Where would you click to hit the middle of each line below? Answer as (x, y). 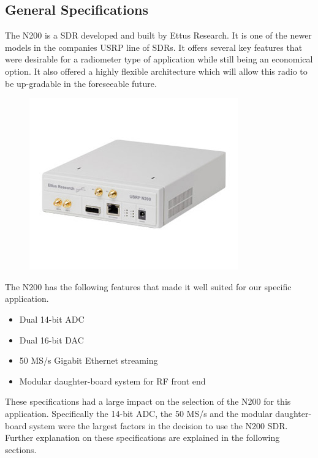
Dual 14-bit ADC (52, 319)
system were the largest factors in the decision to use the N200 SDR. (159, 425)
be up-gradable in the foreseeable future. (81, 83)
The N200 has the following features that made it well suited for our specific (148, 286)
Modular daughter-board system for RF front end (112, 381)
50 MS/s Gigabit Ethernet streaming (89, 360)
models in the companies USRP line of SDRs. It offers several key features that (154, 47)
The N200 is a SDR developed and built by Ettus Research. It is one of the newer (158, 35)
